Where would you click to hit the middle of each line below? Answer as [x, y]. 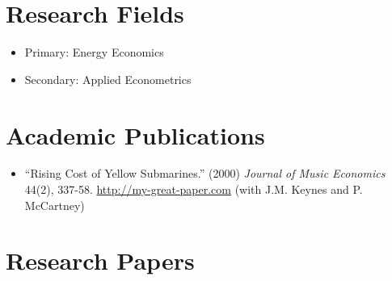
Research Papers [100, 260]
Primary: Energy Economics [94, 52]
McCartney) [55, 205]
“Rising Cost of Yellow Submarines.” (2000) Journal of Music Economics [205, 173]
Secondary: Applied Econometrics [108, 79]
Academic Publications [135, 134]
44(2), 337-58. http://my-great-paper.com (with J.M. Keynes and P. [194, 189]
